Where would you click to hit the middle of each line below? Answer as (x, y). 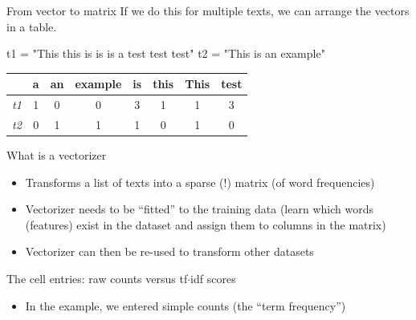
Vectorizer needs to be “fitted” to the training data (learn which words (199, 209)
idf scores (213, 279)
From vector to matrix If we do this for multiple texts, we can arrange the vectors (208, 10)
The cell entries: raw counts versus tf (97, 279)
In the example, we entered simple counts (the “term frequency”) (186, 305)
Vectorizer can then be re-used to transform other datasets (169, 251)
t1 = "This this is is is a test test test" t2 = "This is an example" (166, 53)
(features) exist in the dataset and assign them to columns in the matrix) (206, 224)
